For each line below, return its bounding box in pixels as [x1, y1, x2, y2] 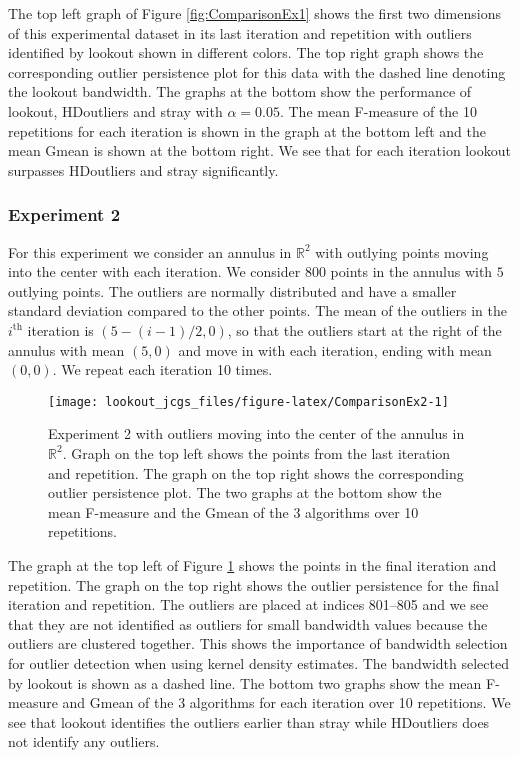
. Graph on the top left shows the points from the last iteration [62, 442, 451, 463]
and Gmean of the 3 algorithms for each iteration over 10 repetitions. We [62, 692, 511, 713]
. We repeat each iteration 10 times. [52, 359, 273, 380]
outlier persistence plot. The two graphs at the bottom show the [48, 482, 442, 503]
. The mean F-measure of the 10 [279, 100, 477, 121]
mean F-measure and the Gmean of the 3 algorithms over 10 [48, 501, 419, 522]
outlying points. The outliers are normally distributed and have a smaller [8, 280, 457, 301]
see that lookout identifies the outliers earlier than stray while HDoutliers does [8, 711, 490, 732]
